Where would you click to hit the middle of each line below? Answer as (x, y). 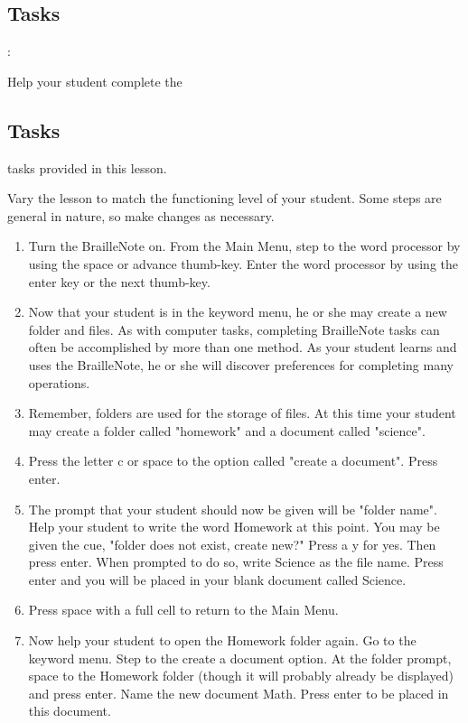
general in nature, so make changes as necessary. (141, 215)
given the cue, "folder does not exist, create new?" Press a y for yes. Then (232, 544)
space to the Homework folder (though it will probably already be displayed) (241, 676)
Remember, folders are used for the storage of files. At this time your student (242, 413)
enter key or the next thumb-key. (119, 281)
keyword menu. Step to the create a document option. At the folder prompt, (240, 658)
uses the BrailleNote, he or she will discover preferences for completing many (241, 364)
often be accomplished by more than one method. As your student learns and (243, 347)
